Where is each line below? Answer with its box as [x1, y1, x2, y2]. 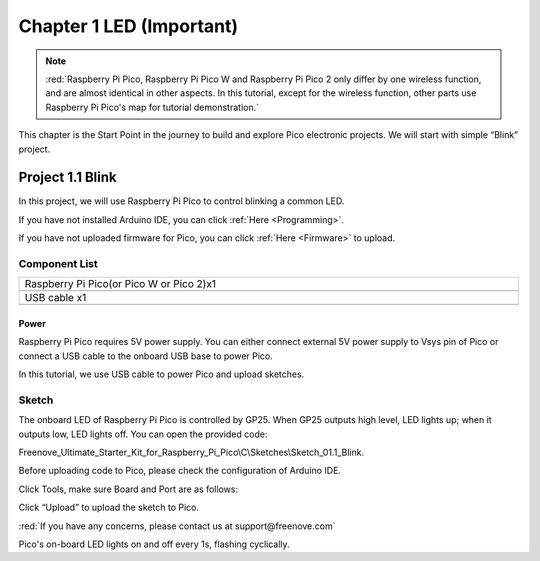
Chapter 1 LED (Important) [18, 15, 239, 37]
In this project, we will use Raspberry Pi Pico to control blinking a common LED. [18, 195, 345, 207]
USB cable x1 [24, 291, 87, 305]
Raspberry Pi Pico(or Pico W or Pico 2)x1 [24, 277, 217, 291]
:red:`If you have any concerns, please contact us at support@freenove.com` [18, 520, 336, 532]
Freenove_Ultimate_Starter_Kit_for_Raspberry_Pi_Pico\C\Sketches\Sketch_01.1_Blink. [18, 446, 365, 459]
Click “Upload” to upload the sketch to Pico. [18, 501, 200, 514]
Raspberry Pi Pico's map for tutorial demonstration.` [45, 101, 260, 113]
